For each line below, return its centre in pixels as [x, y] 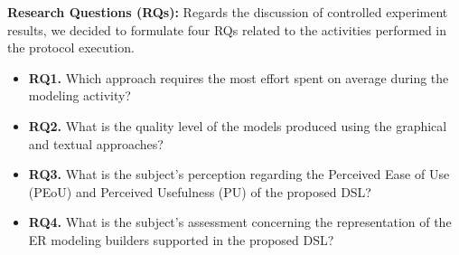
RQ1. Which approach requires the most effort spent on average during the [239, 77]
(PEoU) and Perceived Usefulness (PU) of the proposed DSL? [200, 191]
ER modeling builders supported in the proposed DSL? [181, 239]
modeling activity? [80, 95]
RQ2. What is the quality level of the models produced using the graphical [238, 125]
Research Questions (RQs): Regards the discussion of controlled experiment [228, 12]
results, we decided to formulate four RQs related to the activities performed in [227, 29]
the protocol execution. [71, 47]
